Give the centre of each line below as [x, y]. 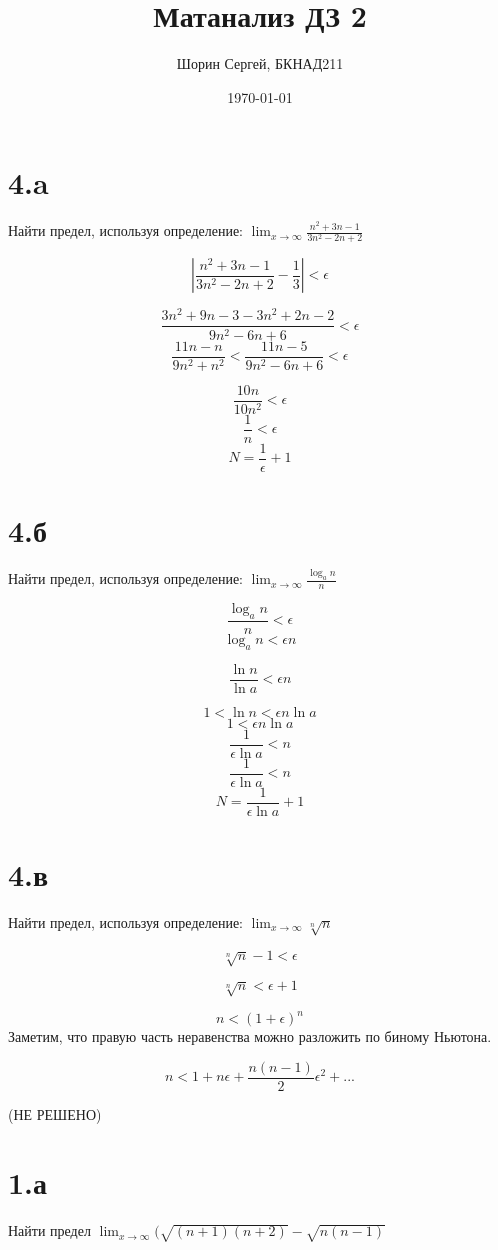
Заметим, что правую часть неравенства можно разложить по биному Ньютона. [250, 1036]
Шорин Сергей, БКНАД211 [260, 63]
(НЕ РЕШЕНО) [55, 1113]
